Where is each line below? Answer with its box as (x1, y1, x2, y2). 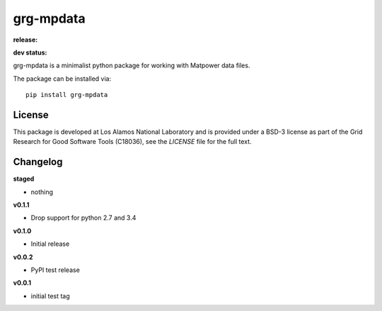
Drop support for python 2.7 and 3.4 (30, 213, 137, 222)
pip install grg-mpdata (25, 91, 108, 99)
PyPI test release (30, 266, 81, 274)
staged (13, 174, 35, 183)
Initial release (30, 239, 70, 248)
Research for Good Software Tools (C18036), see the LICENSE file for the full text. (13, 137, 252, 146)
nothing (30, 188, 53, 196)
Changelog (13, 156, 63, 168)
